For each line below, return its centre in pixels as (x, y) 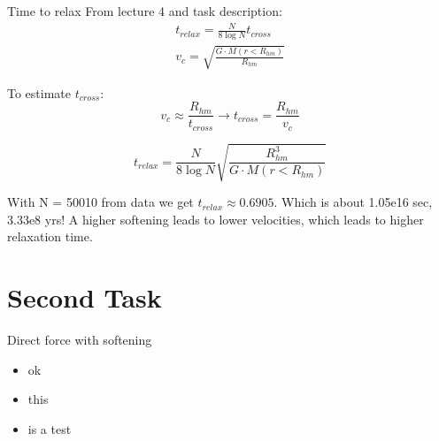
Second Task (85, 297)
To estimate (39, 92)
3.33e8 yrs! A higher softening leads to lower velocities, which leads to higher (216, 219)
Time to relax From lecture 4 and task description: (145, 11)
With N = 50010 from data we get (100, 202)
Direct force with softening (80, 340)
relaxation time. (50, 236)
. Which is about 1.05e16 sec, (353, 202)
